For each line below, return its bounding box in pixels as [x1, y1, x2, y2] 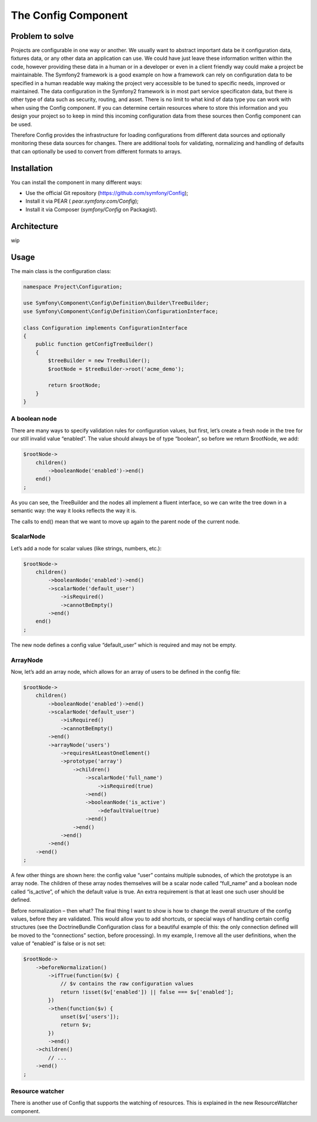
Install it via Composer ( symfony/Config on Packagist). [25, 206, 158, 213]
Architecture [11, 221, 59, 231]
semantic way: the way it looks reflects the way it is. [11, 507, 137, 514]
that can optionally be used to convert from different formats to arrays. [11, 147, 182, 155]
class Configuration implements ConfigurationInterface [23, 324, 188, 331]
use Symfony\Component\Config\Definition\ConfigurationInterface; [23, 308, 218, 314]
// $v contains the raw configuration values [60, 980, 194, 987]
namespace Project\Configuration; [23, 283, 123, 290]
